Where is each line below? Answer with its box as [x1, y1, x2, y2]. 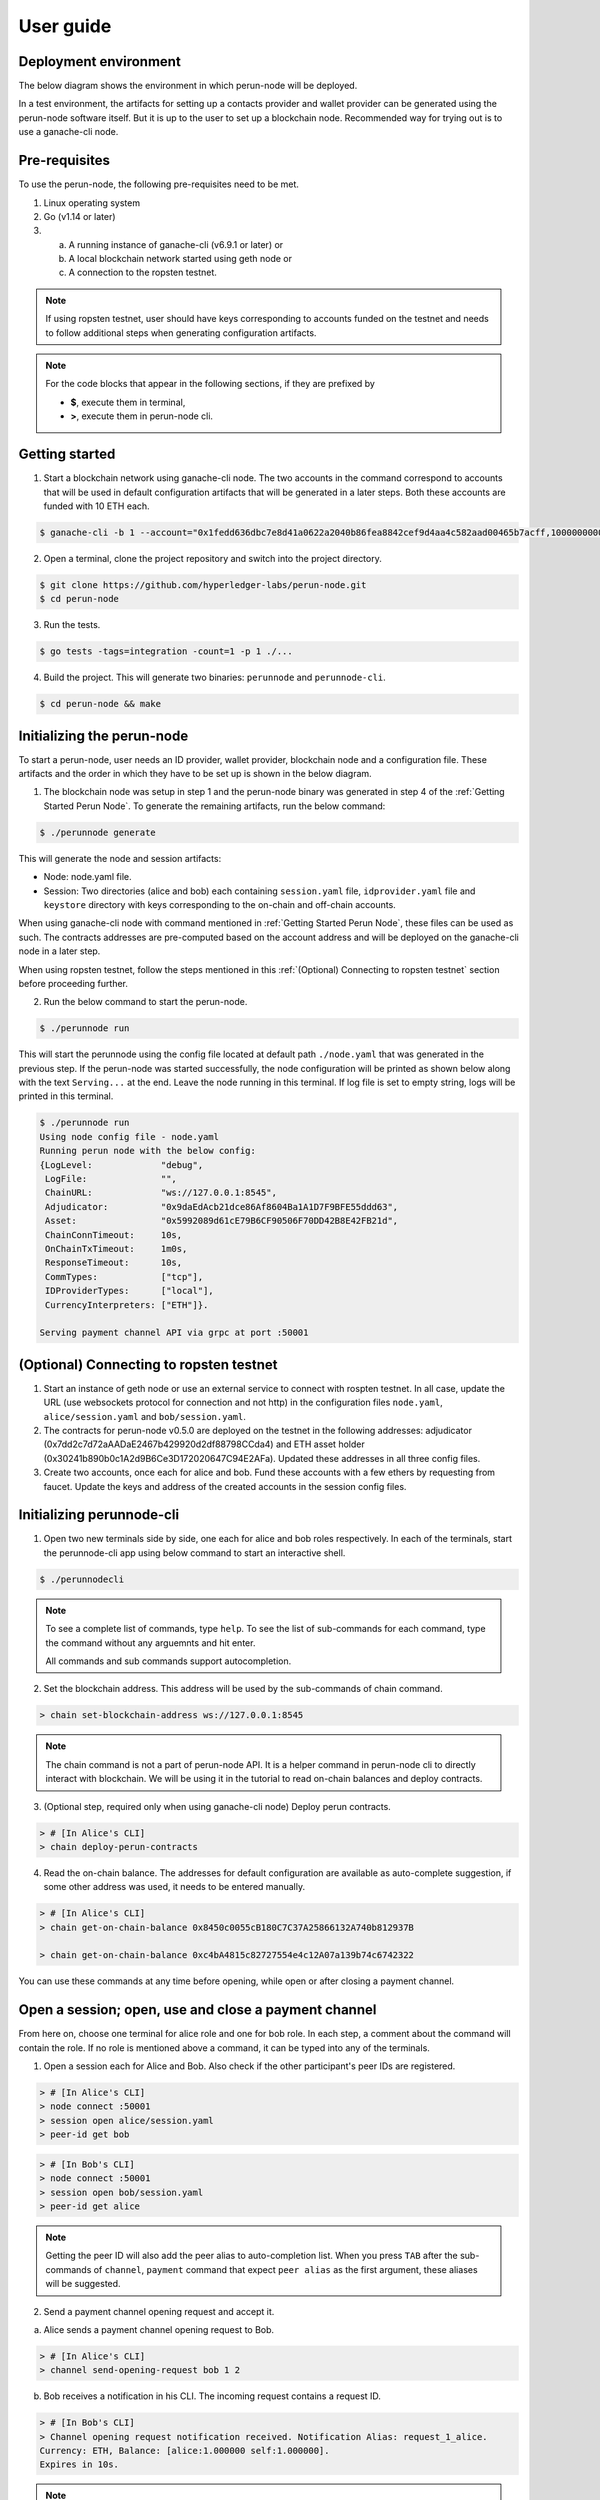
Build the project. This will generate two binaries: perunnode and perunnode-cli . [43, 671, 387, 684]
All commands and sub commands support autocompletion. [45, 1655, 292, 1667]
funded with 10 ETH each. [43, 500, 150, 512]
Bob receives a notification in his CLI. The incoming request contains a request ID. [43, 2390, 382, 2402]
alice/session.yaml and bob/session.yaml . [43, 1410, 247, 1422]
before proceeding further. [18, 977, 129, 989]
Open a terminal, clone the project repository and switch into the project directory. [43, 552, 382, 564]
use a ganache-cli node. [18, 126, 119, 138]
